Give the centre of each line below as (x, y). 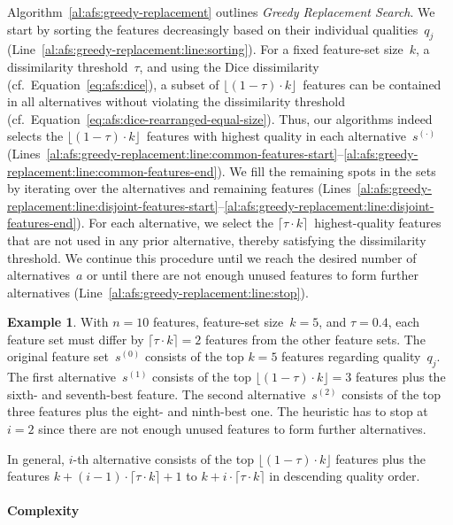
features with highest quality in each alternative (276, 136)
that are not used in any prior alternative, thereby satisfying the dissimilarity (217, 239)
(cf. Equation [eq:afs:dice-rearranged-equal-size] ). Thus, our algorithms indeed (220, 118)
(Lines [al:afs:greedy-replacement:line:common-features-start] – (176, 153)
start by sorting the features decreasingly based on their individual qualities (213, 29)
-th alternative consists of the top (163, 458)
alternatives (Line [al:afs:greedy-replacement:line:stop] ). (158, 292)
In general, (36, 458)
